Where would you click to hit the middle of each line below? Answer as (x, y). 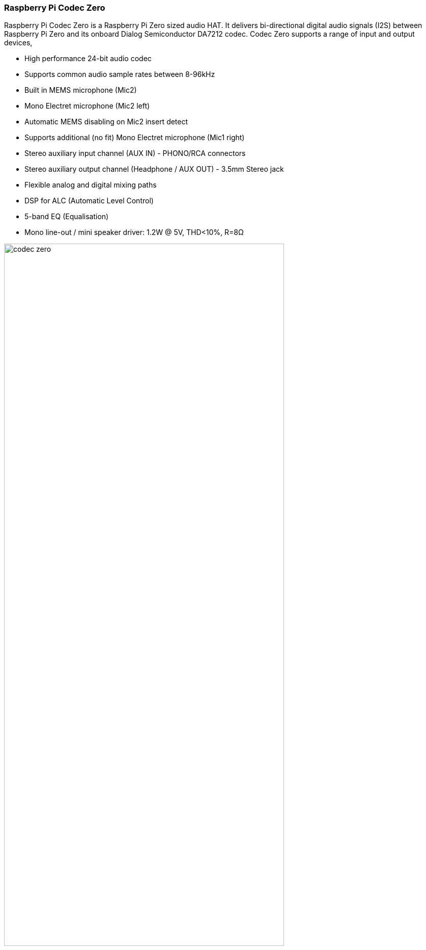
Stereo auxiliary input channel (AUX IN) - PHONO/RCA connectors (135, 153)
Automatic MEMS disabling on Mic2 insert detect (106, 122)
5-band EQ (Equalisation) (67, 217)
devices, (18, 43)
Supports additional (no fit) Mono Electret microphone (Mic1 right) (135, 138)
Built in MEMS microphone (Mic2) (81, 90)
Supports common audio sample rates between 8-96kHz (120, 74)
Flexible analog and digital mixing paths (91, 185)
